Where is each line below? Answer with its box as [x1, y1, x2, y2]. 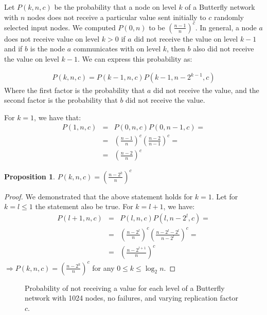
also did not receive [193, 43, 254, 54]
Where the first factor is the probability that [4, 84, 145, 95]
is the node [30, 43, 65, 54]
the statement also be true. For [35, 201, 133, 212]
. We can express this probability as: [78, 53, 192, 64]
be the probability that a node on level [54, 2, 176, 12]
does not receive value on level [4, 33, 100, 44]
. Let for [211, 191, 238, 201]
